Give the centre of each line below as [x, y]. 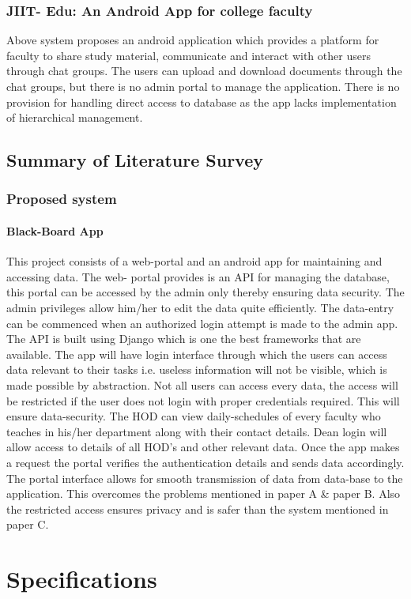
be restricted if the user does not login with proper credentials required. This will [203, 400]
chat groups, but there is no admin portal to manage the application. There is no [203, 86]
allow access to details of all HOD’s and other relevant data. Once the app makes [203, 447]
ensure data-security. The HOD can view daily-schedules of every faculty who [194, 416]
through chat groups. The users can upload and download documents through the [204, 71]
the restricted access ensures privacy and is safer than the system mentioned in [198, 509]
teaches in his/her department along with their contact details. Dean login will [197, 431]
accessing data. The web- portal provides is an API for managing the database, [198, 276]
